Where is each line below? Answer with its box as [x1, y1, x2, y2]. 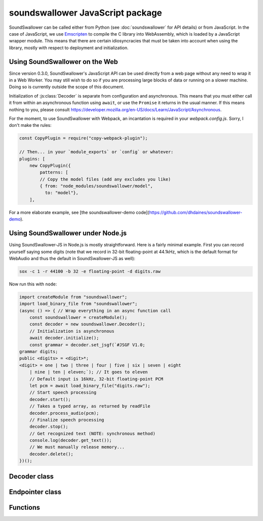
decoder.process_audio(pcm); [29, 410, 99, 416]
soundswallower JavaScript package [9, 7, 163, 18]
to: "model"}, [44, 190, 79, 196]
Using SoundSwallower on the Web [9, 58, 118, 66]
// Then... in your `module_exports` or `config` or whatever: [19, 149, 174, 155]
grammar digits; [19, 349, 58, 354]
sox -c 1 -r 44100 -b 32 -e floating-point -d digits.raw [19, 268, 161, 274]
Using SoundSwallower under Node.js [9, 229, 127, 238]
